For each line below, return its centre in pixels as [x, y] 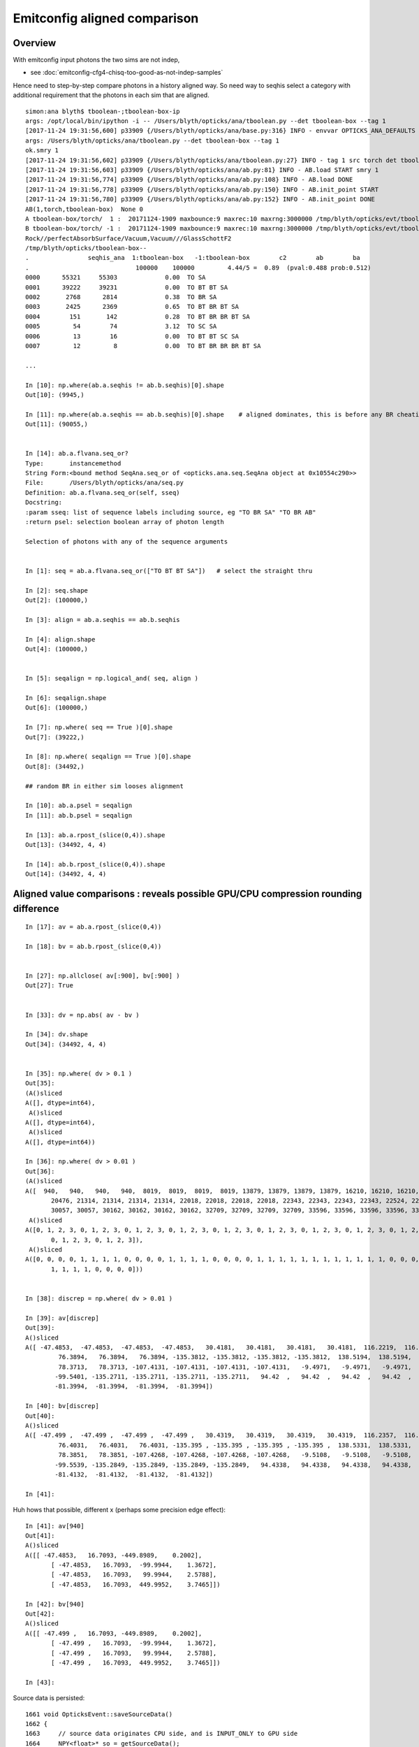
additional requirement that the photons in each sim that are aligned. [111, 95]
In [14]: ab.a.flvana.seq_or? [77, 454]
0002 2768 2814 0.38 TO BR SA [121, 297]
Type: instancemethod [73, 463]
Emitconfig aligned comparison [106, 18]
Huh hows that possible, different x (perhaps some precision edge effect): [119, 1510]
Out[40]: [40, 1416]
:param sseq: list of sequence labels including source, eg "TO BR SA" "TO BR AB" [171, 512]
